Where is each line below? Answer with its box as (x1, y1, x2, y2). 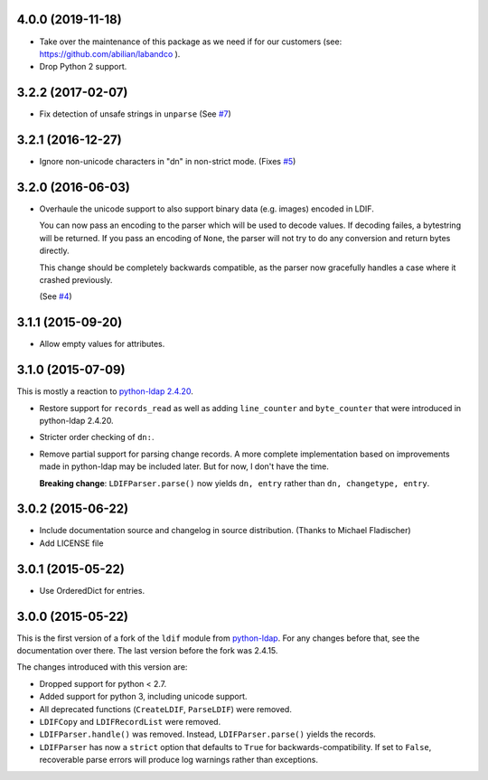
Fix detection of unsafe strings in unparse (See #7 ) (39, 108, 232, 119)
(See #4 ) (39, 291, 72, 302)
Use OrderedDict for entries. (39, 585, 145, 596)
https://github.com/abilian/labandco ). (39, 48, 181, 59)
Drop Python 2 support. (39, 61, 127, 72)
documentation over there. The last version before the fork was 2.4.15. (16, 645, 278, 656)
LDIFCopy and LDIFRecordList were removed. (39, 716, 221, 727)
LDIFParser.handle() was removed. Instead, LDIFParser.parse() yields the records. (39, 728, 377, 740)
